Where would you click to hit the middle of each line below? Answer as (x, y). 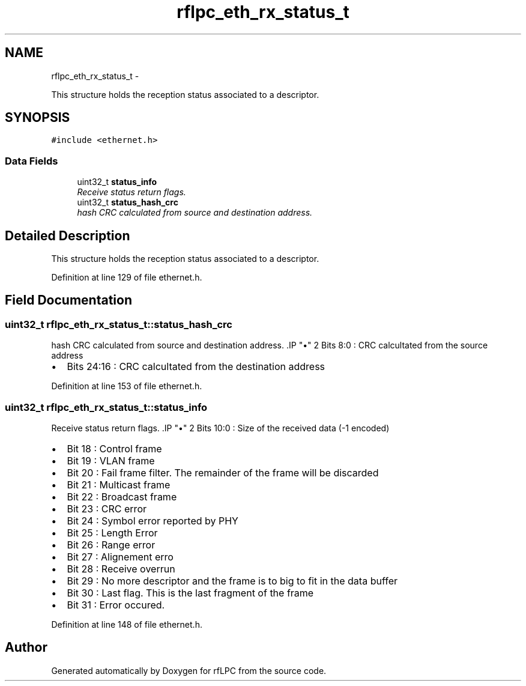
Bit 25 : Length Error (112, 533)
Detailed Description (68, 235)
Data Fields (32, 161)
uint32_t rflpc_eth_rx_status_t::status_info (106, 407)
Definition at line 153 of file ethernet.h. (127, 386)
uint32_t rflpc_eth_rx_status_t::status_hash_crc (119, 324)
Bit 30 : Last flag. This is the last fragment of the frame (190, 593)
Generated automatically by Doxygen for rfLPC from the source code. (189, 670)
